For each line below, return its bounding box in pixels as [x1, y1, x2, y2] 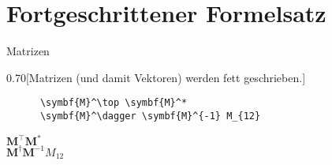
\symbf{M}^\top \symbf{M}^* [39, 97, 188, 109]
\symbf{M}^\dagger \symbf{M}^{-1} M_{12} [39, 110, 261, 122]
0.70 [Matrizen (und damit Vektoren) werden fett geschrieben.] [6, 69, 306, 85]
